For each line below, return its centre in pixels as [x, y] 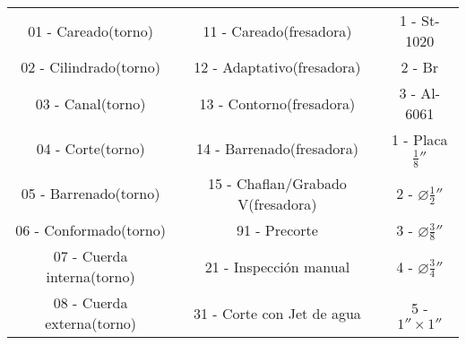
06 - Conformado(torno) [91, 230]
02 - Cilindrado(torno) [91, 67]
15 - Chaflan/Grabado [277, 183]
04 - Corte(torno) [91, 148]
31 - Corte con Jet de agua [277, 313]
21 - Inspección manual [277, 266]
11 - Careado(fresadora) [277, 30]
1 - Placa [420, 139]
